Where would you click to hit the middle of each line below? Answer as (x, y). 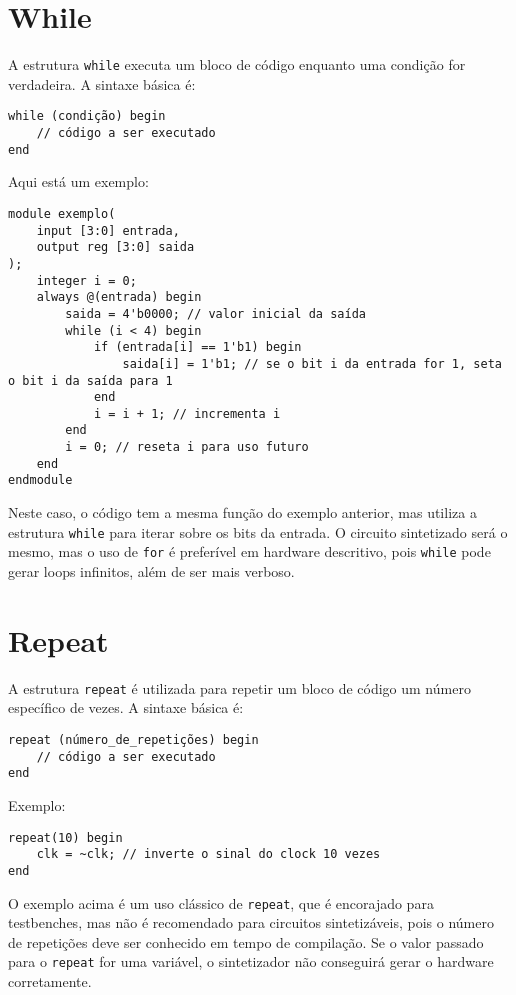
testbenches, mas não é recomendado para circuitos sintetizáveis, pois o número (251, 922)
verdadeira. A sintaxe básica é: (102, 83)
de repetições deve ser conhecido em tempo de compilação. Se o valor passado (246, 941)
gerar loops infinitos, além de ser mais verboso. (151, 571)
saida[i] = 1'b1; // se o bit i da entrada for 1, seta (312, 363)
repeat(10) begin (65, 837)
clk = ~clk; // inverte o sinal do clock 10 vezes (208, 854)
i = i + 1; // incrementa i (187, 413)
